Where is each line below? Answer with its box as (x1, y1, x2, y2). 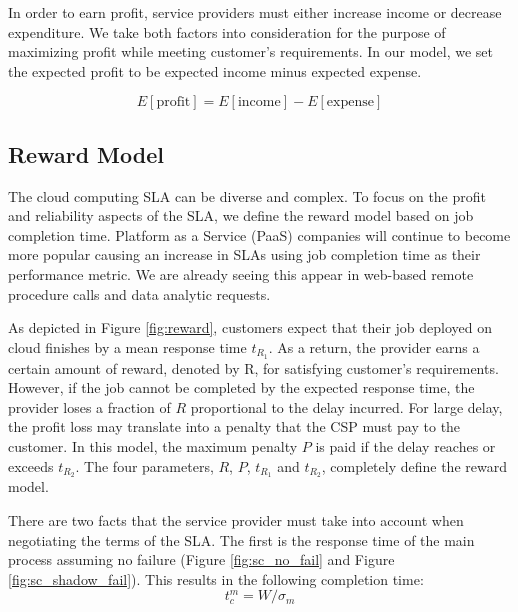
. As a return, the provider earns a (268, 336, 480, 357)
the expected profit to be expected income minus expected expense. (8, 60, 422, 81)
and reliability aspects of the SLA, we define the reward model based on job (8, 205, 474, 226)
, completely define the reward (321, 455, 507, 476)
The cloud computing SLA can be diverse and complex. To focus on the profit (8, 185, 486, 206)
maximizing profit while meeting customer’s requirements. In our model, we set (8, 41, 494, 62)
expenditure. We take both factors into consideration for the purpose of (8, 21, 446, 42)
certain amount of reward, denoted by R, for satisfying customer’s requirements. (8, 357, 499, 378)
